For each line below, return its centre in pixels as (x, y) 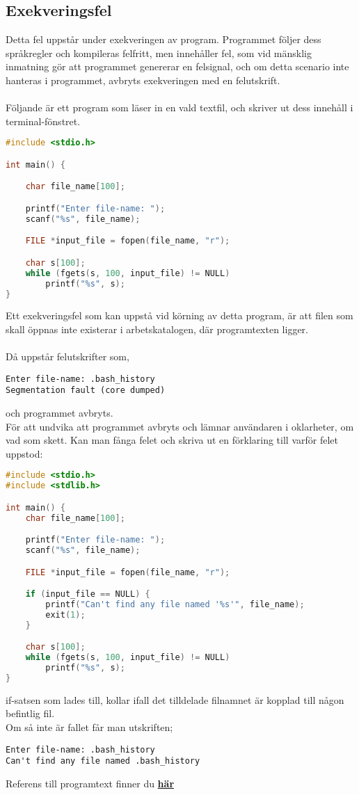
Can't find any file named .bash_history (103, 761)
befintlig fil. (30, 713)
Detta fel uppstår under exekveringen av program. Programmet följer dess (163, 39)
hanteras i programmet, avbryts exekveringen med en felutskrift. (143, 80)
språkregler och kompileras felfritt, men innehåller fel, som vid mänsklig (159, 53)
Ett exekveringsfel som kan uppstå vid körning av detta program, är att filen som (179, 315)
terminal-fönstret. (43, 121)
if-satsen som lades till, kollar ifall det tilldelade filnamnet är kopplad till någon (175, 699)
